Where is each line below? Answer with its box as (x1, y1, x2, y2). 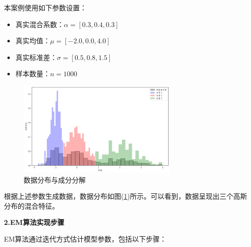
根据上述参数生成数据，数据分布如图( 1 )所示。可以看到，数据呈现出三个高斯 (4, 191, 247, 201)
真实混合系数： (15, 19, 64, 29)
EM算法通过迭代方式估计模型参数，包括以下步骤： (4, 234, 167, 244)
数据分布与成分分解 (24, 174, 86, 185)
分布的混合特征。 (4, 200, 59, 211)
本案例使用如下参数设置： (4, 2, 87, 12)
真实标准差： (15, 52, 57, 62)
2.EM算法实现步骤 (4, 217, 64, 227)
